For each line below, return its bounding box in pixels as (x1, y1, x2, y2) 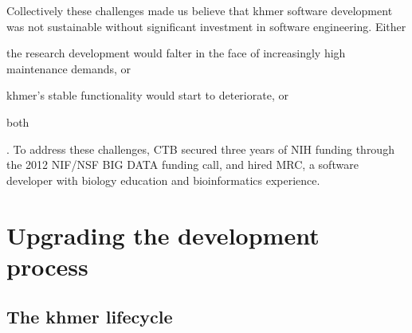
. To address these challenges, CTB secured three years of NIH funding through (6, 140, 394, 157)
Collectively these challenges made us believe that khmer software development (6, 2, 393, 18)
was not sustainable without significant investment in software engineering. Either (6, 18, 406, 34)
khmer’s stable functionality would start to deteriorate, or (6, 87, 288, 104)
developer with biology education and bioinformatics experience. (6, 171, 320, 188)
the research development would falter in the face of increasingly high (6, 45, 346, 61)
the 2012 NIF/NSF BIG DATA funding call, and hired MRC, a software (6, 156, 359, 173)
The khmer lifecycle (6, 304, 173, 329)
